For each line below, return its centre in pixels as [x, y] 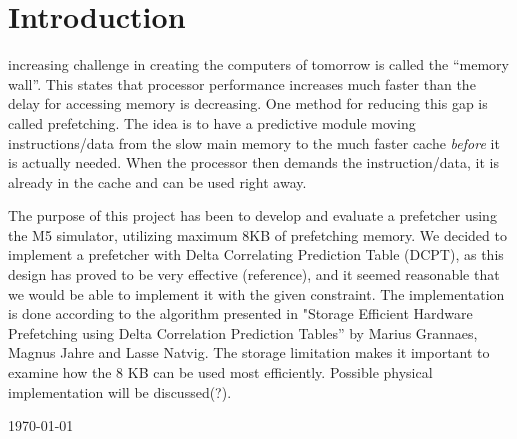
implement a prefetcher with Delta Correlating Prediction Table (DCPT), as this [256, 254]
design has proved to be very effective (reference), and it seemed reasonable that [254, 274]
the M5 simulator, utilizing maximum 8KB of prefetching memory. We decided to [257, 234]
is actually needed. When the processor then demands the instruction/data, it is [253, 162]
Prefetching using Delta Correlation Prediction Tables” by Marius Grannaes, [243, 332]
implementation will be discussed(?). [120, 391]
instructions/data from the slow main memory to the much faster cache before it [254, 142]
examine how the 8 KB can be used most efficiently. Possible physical [220, 372]
